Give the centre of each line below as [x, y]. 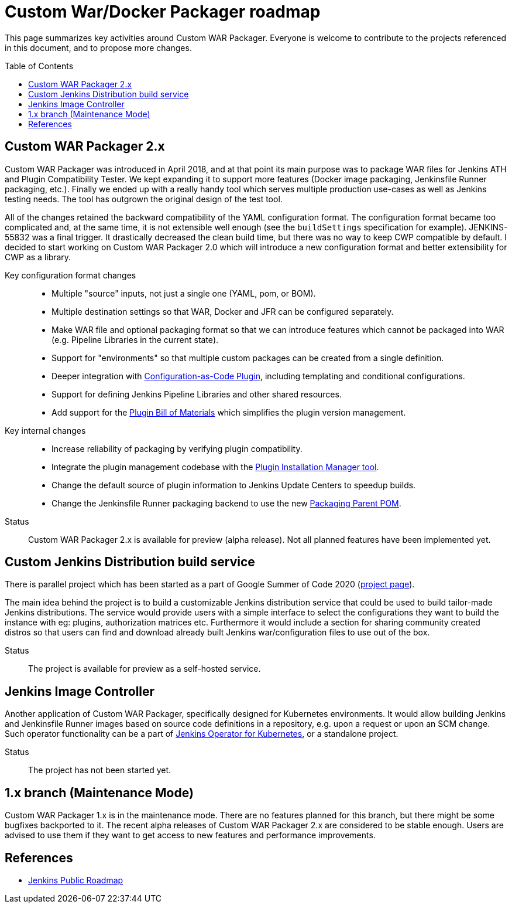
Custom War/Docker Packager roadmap [163, 12]
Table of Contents [39, 66]
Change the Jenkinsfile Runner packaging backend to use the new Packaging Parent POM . [226, 503]
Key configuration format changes [71, 275]
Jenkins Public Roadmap [76, 880]
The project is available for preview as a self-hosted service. [145, 669]
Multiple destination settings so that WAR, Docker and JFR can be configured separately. [223, 311]
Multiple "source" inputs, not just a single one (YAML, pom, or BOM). [184, 293]
